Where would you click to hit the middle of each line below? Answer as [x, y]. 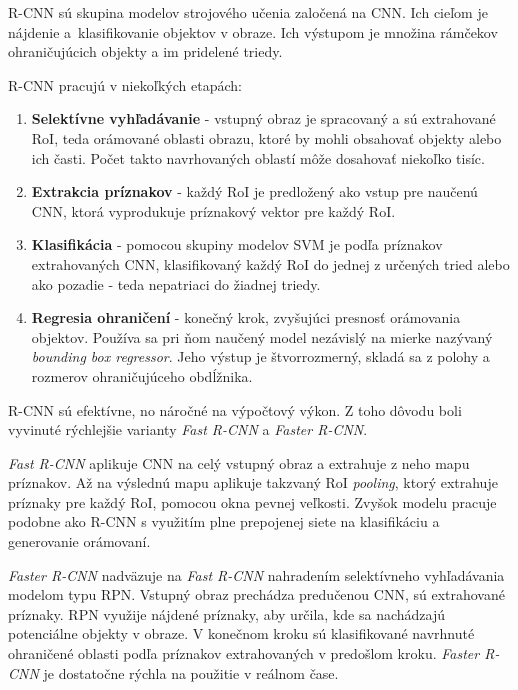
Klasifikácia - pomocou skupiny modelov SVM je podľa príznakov [237, 244]
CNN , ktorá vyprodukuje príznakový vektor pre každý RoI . [213, 210]
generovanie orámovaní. [79, 541]
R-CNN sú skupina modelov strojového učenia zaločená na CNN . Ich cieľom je [248, 12]
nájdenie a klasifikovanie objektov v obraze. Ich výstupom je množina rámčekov [253, 31]
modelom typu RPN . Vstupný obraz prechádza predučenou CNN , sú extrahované [256, 594]
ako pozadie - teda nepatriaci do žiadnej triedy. [176, 283]
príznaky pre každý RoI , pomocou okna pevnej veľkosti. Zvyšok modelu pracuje [252, 501]
